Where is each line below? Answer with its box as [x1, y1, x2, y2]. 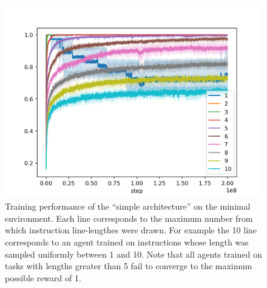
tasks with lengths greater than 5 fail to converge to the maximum [5, 259, 252, 272]
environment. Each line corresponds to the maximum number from [5, 211, 253, 224]
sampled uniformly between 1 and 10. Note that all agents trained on [5, 247, 262, 260]
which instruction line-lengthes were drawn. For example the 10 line [5, 224, 257, 236]
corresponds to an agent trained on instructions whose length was [5, 235, 249, 248]
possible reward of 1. [5, 271, 81, 284]
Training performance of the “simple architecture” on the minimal [5, 200, 251, 213]
